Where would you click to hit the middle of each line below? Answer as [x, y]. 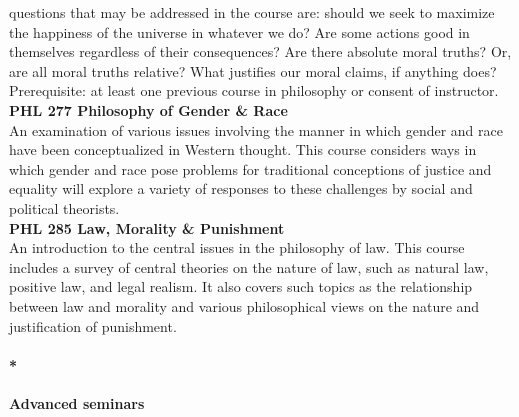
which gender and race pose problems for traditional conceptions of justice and [250, 168]
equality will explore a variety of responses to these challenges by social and [241, 188]
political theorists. [64, 207]
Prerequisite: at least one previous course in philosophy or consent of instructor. [254, 90]
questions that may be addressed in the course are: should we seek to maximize [252, 12]
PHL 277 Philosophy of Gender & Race [148, 109]
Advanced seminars [77, 402]
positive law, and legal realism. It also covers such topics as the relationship [241, 286]
